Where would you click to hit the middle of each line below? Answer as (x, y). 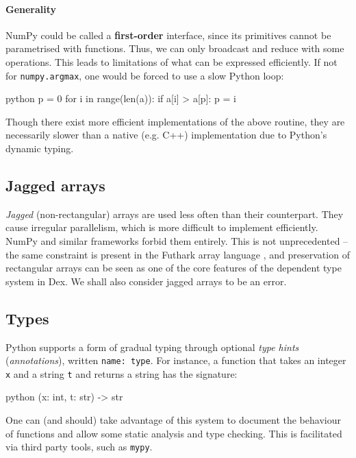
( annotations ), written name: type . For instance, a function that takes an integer (176, 360)
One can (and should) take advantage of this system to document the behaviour (173, 420)
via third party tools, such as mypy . (79, 447)
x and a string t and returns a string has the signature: (122, 373)
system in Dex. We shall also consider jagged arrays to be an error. (146, 281)
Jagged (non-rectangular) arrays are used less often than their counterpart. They (175, 214)
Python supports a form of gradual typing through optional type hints (152, 347)
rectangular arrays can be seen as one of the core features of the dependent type (174, 268)
